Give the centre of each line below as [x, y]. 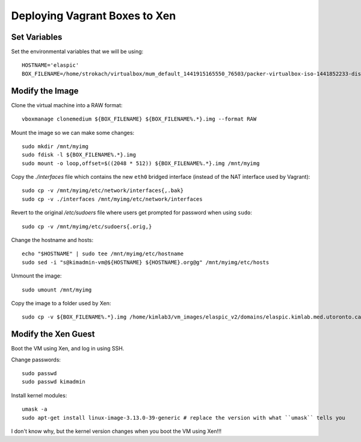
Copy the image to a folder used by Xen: [61, 303]
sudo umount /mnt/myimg [57, 290]
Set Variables [37, 37]
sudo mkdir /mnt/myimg [55, 146]
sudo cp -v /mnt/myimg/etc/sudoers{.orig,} [87, 226]
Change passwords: [36, 360]
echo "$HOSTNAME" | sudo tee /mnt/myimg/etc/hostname [103, 254]
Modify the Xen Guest [53, 334]
